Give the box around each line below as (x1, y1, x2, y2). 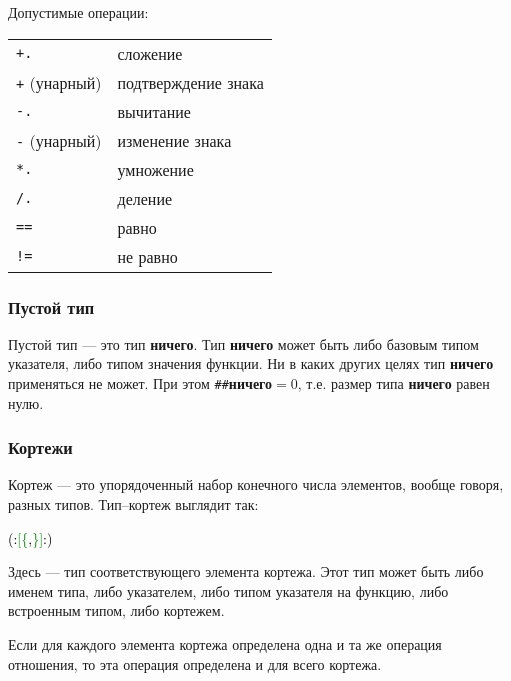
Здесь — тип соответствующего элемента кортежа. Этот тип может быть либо (8, 561, 484, 582)
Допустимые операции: (8, 2, 149, 22)
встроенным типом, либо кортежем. (8, 600, 225, 621)
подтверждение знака (117, 70, 264, 94)
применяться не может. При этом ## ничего (8, 373, 273, 393)
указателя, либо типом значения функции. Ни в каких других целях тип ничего (8, 353, 494, 374)
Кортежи (8, 435, 73, 460)
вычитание (117, 99, 191, 123)
